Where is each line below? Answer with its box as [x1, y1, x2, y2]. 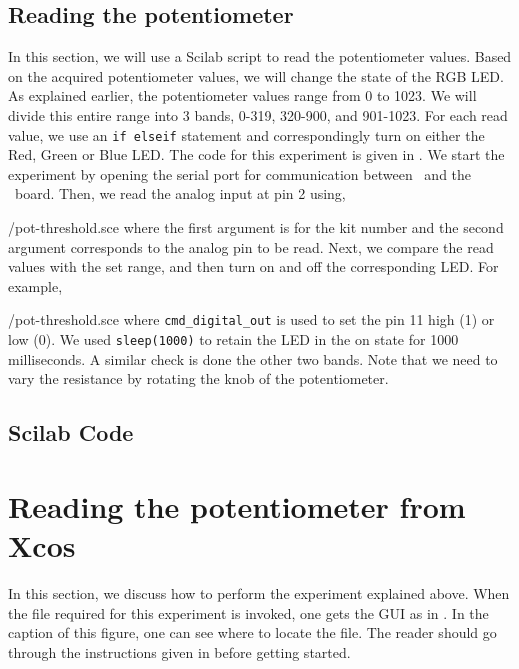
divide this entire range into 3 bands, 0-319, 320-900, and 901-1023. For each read [8, 104, 508, 125]
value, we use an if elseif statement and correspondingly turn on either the [8, 124, 485, 145]
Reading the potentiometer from [8, 485, 466, 526]
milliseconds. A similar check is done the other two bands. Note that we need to [8, 348, 498, 369]
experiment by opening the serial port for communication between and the [8, 163, 472, 184]
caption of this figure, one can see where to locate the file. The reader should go [8, 622, 497, 643]
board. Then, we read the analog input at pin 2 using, [14, 183, 346, 204]
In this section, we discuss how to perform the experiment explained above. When [8, 582, 510, 603]
